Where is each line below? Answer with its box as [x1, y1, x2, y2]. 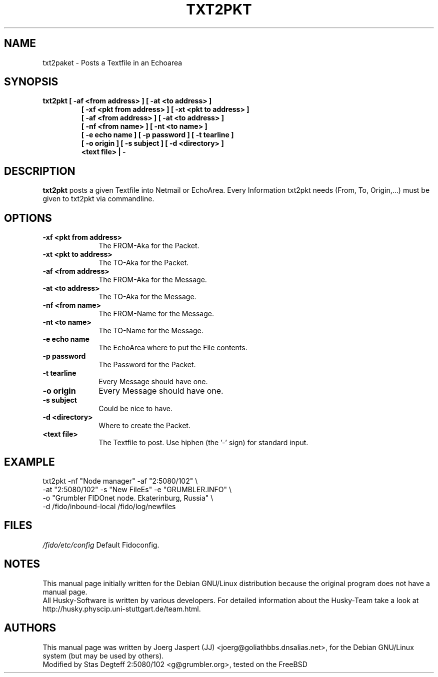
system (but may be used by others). [42, 651, 164, 660]
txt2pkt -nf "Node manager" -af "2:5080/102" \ [42, 476, 198, 485]
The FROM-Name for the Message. [98, 309, 214, 318]
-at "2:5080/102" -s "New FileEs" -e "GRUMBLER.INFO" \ [42, 485, 232, 494]
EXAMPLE [4, 455, 55, 468]
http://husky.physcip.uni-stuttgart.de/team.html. [42, 604, 201, 613]
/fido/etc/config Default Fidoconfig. [42, 540, 159, 549]
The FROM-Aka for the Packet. [98, 241, 199, 250]
